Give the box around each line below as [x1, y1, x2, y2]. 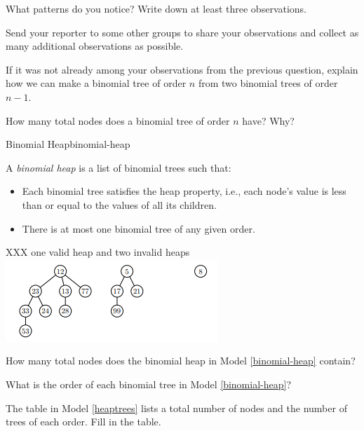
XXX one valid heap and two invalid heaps [6, 245, 190, 259]
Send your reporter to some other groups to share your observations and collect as [6, 25, 359, 39]
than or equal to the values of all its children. [22, 197, 217, 212]
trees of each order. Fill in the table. [6, 414, 161, 429]
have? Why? [242, 113, 295, 128]
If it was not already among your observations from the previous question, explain [6, 62, 358, 76]
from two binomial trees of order [198, 76, 338, 90]
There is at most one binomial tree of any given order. [22, 221, 255, 235]
